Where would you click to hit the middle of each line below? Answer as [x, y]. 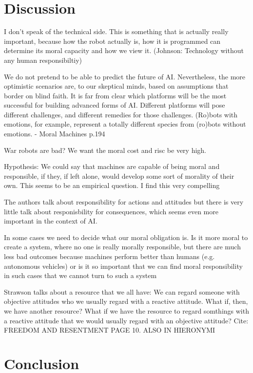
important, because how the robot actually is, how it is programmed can [112, 41]
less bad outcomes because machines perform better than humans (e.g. [109, 256]
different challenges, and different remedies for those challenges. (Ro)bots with [121, 114]
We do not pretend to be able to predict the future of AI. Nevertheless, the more [125, 76]
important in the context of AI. [51, 221]
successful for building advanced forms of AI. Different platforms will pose [115, 105]
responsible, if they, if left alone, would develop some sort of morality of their [119, 176]
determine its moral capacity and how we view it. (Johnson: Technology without [124, 50]
